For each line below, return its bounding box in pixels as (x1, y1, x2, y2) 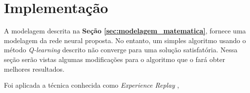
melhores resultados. (4, 63, 64, 74)
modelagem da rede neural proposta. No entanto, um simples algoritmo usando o (4, 35, 246, 45)
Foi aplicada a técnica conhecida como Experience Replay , (4, 80, 179, 90)
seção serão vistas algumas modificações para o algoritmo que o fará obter (4, 54, 225, 64)
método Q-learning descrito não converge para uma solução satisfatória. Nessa (4, 45, 238, 55)
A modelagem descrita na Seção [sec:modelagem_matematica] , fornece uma (4, 26, 246, 36)
